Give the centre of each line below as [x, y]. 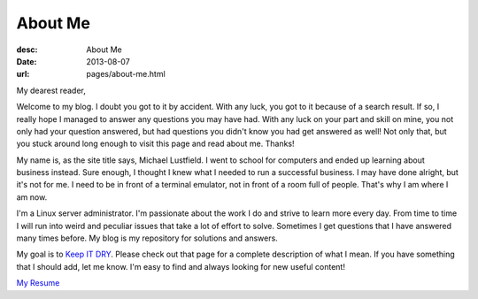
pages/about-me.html [126, 74]
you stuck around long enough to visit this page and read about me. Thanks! [155, 144]
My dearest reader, [51, 90]
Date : [27, 61]
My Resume [38, 283]
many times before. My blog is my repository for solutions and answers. [147, 238]
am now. [32, 197]
